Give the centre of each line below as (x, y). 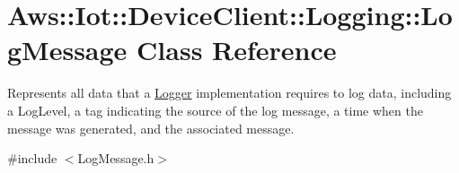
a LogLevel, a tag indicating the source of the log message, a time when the (215, 110)
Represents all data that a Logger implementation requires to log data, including (229, 93)
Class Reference (237, 50)
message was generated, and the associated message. (151, 128)
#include (32, 158)
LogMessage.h (116, 158)
